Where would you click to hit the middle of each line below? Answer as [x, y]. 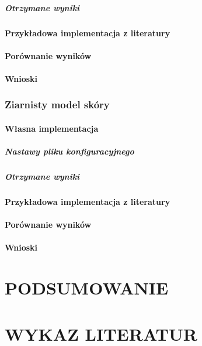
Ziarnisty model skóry [57, 105]
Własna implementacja [52, 128]
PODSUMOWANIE [87, 288]
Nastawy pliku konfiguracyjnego [69, 151]
